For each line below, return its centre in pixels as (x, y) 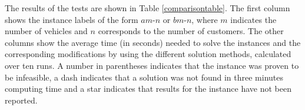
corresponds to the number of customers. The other (191, 31)
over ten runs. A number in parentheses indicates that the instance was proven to (152, 65)
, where (205, 19)
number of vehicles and (46, 31)
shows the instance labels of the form (72, 19)
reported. (21, 100)
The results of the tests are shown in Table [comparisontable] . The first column (147, 8)
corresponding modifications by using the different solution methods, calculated (148, 54)
